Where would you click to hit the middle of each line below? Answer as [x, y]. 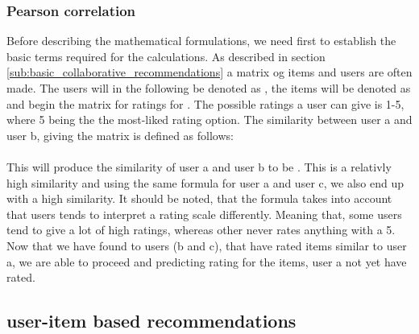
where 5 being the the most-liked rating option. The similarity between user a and [209, 120]
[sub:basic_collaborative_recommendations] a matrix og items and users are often [209, 72]
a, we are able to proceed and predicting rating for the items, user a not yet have [207, 261]
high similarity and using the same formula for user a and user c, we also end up [205, 182]
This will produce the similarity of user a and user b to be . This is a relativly [199, 166]
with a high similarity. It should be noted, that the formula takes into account [199, 198]
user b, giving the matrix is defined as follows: [120, 135]
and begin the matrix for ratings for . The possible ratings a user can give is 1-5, [205, 103]
